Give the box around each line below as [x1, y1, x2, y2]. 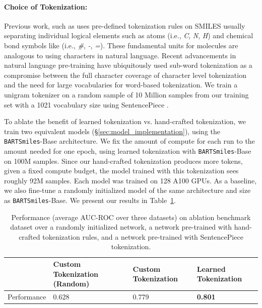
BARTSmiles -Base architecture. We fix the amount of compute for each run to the [4, 136, 255, 146]
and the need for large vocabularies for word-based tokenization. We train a [4, 79, 238, 90]
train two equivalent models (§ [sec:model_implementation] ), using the [4, 126, 221, 136]
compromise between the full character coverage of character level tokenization [4, 69, 246, 80]
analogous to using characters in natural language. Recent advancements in [4, 50, 236, 60]
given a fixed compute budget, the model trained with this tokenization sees [4, 165, 239, 176]
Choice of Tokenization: [4, 1, 88, 12]
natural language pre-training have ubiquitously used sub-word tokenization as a [4, 60, 252, 70]
